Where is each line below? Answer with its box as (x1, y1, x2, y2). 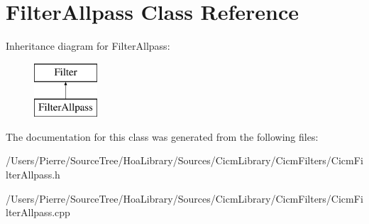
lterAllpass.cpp (6, 205, 70, 220)
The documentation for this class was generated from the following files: (6, 129, 319, 144)
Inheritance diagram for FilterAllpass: (6, 38, 170, 53)
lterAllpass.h (6, 167, 60, 182)
